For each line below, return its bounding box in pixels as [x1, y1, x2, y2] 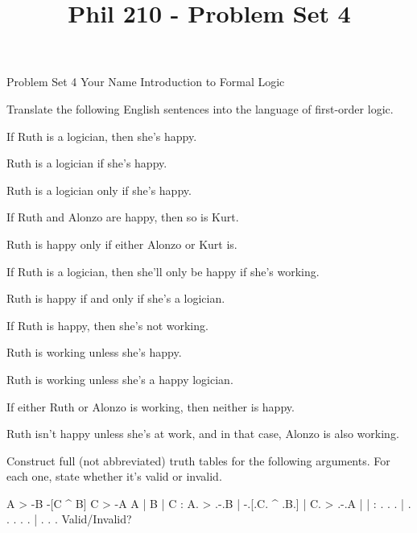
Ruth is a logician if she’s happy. [6, 155, 167, 171]
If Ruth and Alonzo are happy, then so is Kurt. [6, 209, 239, 225]
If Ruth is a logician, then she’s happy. [6, 127, 197, 144]
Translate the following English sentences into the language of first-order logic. [6, 100, 394, 117]
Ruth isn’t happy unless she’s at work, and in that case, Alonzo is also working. [6, 425, 399, 442]
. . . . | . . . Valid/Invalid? [6, 510, 132, 527]
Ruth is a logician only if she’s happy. [6, 181, 192, 198]
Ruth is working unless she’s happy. [6, 344, 182, 361]
